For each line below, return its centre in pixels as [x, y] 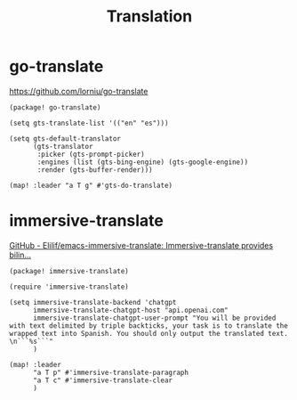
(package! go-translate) [55, 107]
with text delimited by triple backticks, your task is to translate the [149, 326]
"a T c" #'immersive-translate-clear [103, 380]
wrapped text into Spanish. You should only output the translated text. [149, 333]
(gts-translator [63, 146]
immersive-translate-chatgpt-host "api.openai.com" [130, 310]
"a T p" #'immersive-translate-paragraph [111, 372]
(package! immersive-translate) [69, 271]
